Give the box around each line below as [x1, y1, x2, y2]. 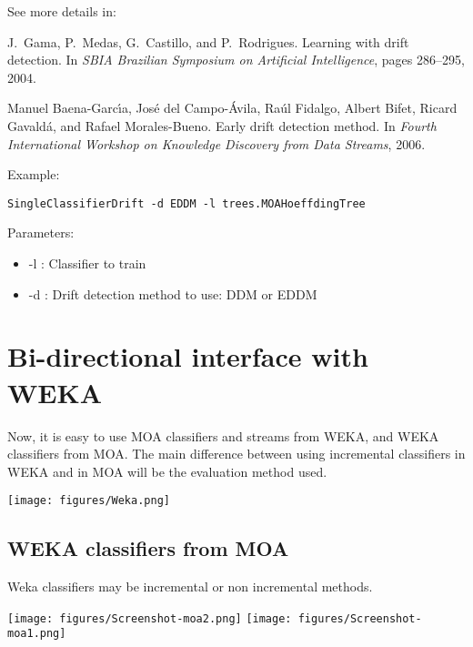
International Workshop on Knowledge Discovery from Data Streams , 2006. [7, 134, 426, 153]
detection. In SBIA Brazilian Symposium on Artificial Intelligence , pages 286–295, [7, 50, 465, 69]
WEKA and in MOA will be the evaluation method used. [7, 461, 327, 480]
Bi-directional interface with [7, 338, 368, 375]
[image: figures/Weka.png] [7, 494, 170, 508]
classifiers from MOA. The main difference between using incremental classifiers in [7, 444, 466, 463]
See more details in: [7, 2, 116, 20]
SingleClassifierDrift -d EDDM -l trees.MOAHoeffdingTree [7, 197, 366, 210]
